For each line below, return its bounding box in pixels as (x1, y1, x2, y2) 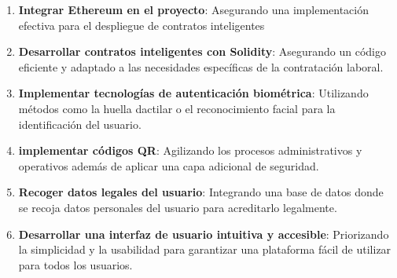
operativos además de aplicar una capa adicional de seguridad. (18, 157, 319, 174)
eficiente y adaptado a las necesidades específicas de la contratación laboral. (18, 58, 384, 75)
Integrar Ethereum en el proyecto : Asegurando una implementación (18, 2, 369, 17)
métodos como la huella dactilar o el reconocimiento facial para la (18, 100, 336, 116)
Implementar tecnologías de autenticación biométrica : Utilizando (18, 85, 369, 101)
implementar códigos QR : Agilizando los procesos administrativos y (18, 142, 362, 159)
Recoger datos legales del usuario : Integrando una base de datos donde (18, 184, 384, 200)
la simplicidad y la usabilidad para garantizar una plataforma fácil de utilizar (18, 241, 391, 258)
